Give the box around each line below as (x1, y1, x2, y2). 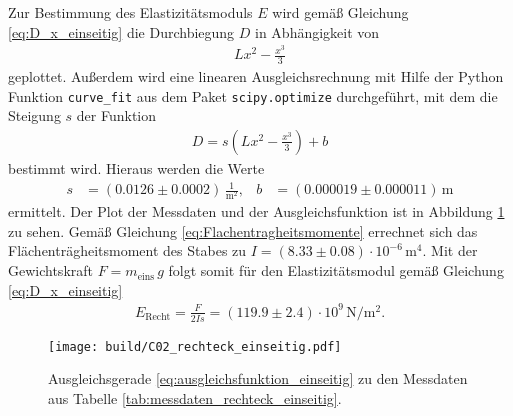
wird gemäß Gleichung (272, 2, 409, 22)
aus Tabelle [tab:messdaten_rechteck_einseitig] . (48, 387, 342, 408)
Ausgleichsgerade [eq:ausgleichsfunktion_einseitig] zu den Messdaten (48, 368, 468, 389)
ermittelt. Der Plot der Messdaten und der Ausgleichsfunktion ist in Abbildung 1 (8, 201, 505, 222)
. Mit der (422, 240, 478, 261)
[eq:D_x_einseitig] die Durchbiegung (8, 21, 235, 42)
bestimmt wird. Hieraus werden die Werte (8, 157, 265, 178)
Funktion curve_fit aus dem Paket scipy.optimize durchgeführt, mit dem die (8, 85, 498, 106)
